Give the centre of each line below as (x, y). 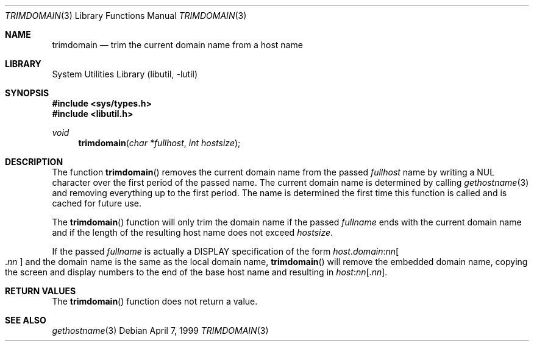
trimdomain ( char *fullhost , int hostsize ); (159, 143)
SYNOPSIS (27, 93)
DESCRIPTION (34, 162)
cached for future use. (97, 203)
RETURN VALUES (41, 291)
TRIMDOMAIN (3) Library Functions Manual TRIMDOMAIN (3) (126, 16)
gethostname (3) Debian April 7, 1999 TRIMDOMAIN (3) (160, 330)
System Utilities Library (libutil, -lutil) (125, 74)
